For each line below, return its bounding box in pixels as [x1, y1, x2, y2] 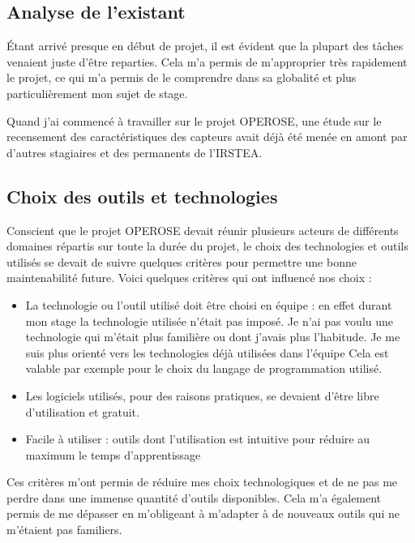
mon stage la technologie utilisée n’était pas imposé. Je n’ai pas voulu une [25, 312, 394, 329]
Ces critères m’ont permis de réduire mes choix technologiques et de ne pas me [6, 473, 398, 490]
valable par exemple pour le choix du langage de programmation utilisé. [25, 360, 383, 377]
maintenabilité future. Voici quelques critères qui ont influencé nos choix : [6, 269, 372, 286]
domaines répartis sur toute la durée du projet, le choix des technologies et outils [6, 237, 409, 254]
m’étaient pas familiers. [6, 521, 122, 538]
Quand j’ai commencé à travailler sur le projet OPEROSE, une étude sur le [6, 112, 382, 129]
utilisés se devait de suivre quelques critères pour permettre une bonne [6, 253, 357, 270]
